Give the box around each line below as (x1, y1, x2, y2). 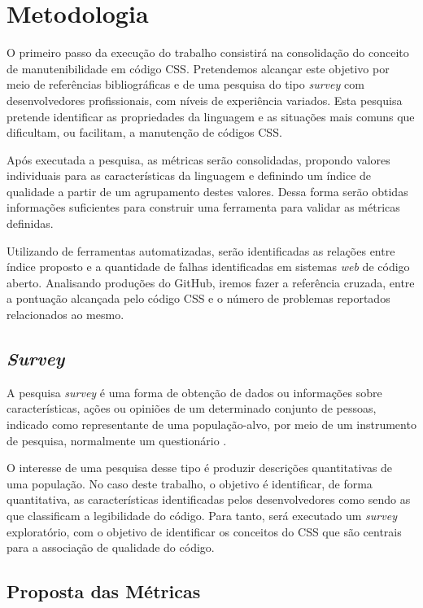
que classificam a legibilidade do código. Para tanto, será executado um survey (7, 506, 397, 523)
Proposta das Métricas (7, 579, 201, 604)
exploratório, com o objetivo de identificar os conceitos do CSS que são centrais (7, 523, 402, 540)
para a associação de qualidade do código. (7, 539, 215, 556)
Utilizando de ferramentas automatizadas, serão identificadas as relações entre (7, 242, 395, 259)
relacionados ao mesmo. (7, 306, 124, 323)
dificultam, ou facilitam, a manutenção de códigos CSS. (7, 124, 282, 141)
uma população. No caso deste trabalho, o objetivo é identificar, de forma (7, 475, 373, 492)
